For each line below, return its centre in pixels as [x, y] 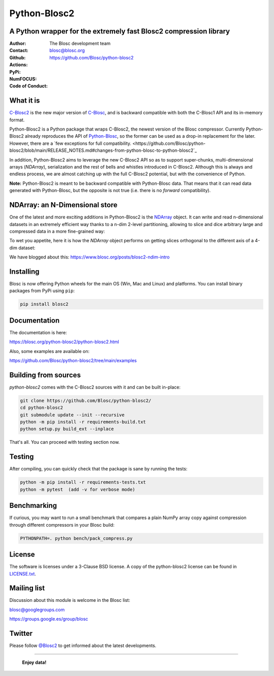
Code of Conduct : [29, 86]
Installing [25, 271]
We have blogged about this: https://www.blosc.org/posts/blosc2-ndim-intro [90, 257]
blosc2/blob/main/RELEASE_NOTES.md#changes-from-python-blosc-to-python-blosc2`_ [103, 150]
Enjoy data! [34, 662]
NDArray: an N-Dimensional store [63, 205]
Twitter [21, 634]
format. [17, 120]
